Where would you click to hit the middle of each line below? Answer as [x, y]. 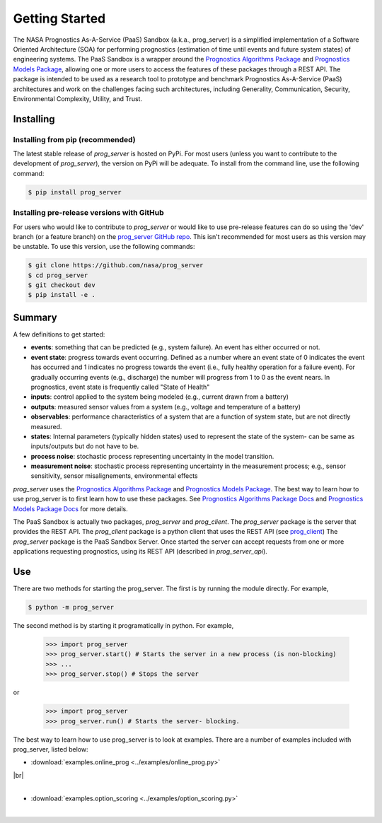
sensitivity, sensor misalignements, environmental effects [114, 476]
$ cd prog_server [58, 275]
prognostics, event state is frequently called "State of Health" [120, 387]
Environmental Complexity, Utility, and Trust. [78, 98]
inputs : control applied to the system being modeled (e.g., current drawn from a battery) [160, 397]
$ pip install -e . [62, 295]
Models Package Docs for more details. [70, 508]
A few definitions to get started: [59, 334]
